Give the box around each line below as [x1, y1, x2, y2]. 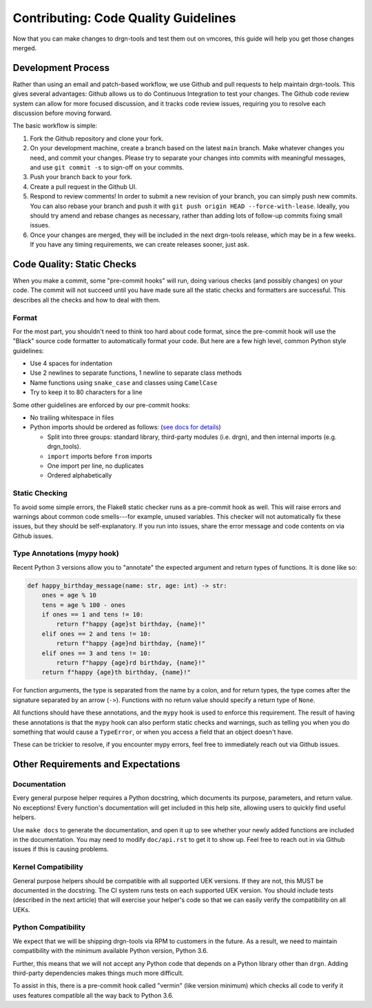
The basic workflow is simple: [12, 121, 98, 130]
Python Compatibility [12, 923, 86, 932]
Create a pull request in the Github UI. [30, 183, 137, 191]
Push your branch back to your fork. [30, 173, 133, 181]
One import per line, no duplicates [47, 462, 144, 470]
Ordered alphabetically [47, 471, 112, 480]
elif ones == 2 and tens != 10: [41, 630, 152, 637]
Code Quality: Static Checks [12, 258, 137, 270]
